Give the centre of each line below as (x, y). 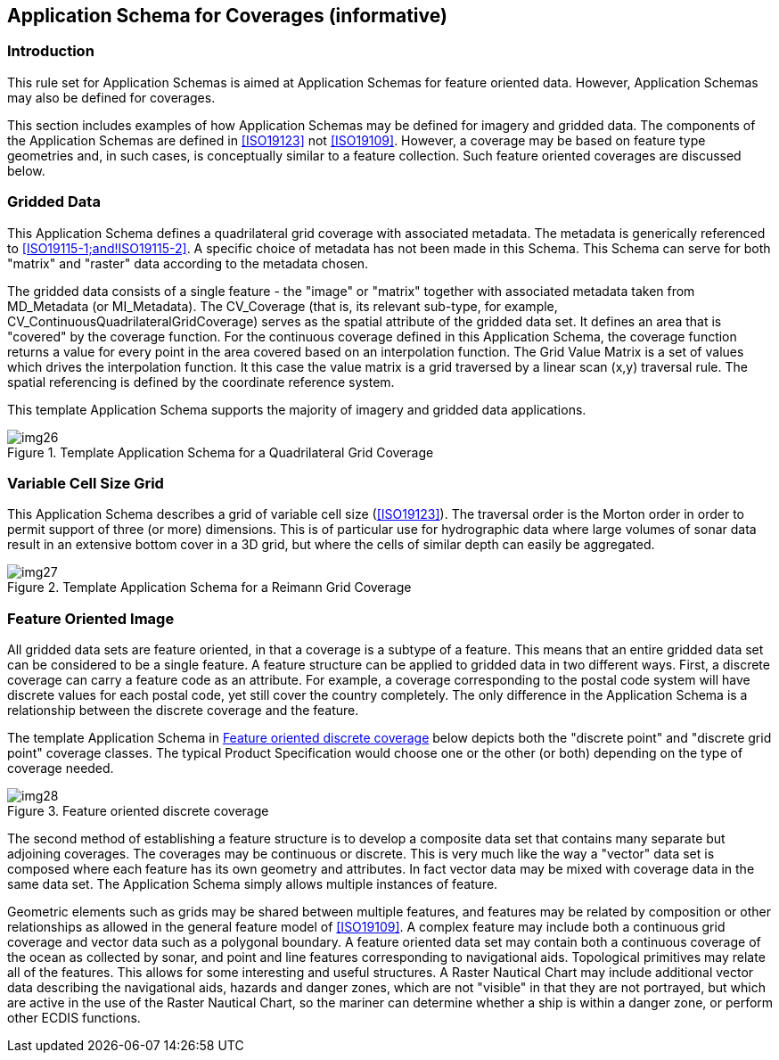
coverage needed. (61, 768)
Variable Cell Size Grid (86, 483)
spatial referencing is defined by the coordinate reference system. (201, 382)
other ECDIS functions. (74, 1018)
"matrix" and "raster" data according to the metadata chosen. (188, 263)
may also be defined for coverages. (111, 97)
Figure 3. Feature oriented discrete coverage (138, 811)
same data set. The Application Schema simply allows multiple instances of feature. (253, 884)
